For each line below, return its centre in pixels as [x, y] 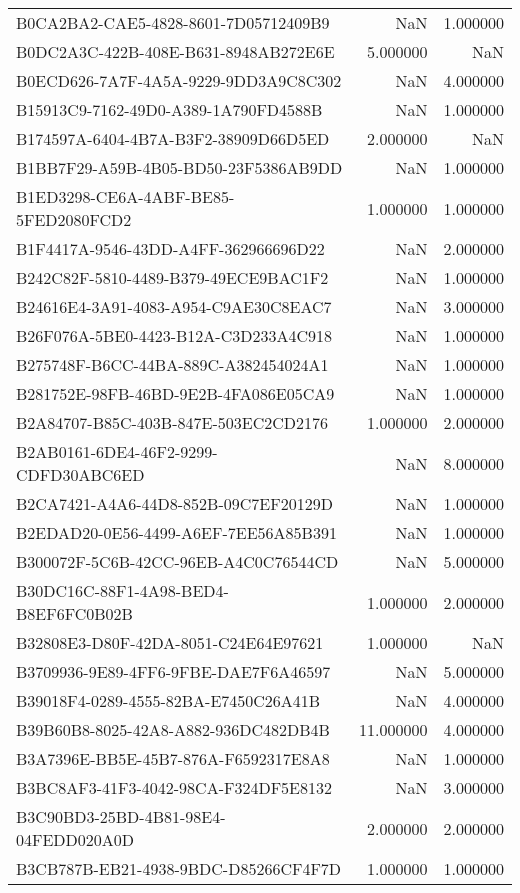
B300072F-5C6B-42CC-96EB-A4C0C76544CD [177, 561]
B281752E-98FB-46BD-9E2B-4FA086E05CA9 [175, 393]
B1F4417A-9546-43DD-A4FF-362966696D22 [170, 248]
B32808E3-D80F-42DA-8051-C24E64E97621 [170, 642]
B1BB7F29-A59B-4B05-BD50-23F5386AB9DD [179, 167]
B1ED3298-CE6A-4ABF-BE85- [125, 196]
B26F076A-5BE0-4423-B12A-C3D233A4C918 [174, 335]
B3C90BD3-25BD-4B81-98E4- [121, 816]
